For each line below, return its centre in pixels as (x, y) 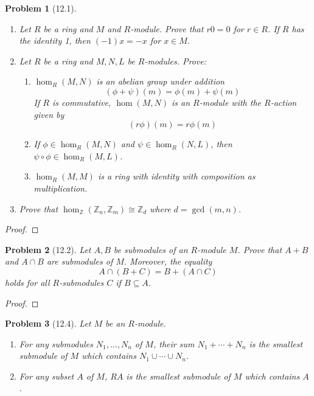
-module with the (230, 102)
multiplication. (61, 188)
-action (284, 102)
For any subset (47, 376)
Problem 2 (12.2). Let (48, 249)
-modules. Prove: (176, 61)
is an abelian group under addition (160, 81)
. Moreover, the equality (168, 261)
